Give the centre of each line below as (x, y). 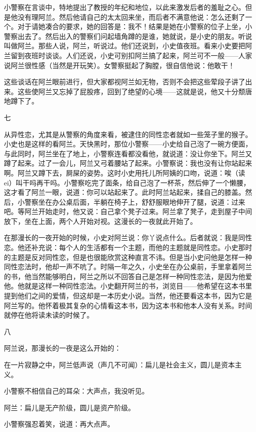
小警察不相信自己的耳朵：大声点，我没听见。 (76, 391)
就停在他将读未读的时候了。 (49, 315)
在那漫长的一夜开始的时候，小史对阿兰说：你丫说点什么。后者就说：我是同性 (128, 237)
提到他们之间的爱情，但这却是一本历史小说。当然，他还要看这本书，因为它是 (128, 296)
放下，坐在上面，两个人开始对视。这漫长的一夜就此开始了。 (100, 221)
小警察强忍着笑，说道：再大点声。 (59, 424)
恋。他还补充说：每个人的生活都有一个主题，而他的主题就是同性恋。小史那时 (128, 247)
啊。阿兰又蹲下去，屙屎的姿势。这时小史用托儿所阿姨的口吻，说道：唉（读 (125, 172)
